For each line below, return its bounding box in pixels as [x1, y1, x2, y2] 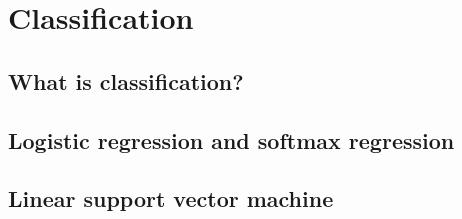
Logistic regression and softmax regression [8, 124, 455, 155]
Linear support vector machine [8, 183, 334, 214]
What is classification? [8, 65, 244, 96]
